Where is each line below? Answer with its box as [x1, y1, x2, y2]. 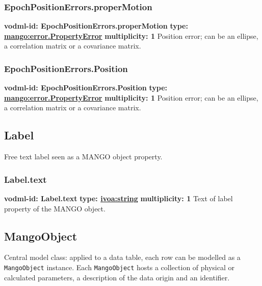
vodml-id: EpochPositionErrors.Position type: [4, 82, 167, 93]
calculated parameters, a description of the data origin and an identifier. [4, 272, 230, 282]
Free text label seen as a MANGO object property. [4, 151, 163, 162]
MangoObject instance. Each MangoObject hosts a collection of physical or [4, 262, 235, 272]
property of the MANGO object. [4, 203, 106, 213]
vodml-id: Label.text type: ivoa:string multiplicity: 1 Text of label [4, 193, 233, 204]
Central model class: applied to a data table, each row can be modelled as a [4, 252, 241, 263]
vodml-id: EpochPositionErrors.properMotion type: [4, 20, 188, 31]
